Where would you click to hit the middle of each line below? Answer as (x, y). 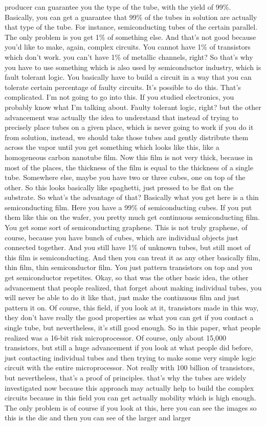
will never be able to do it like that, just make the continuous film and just (122, 297)
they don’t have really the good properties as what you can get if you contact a (129, 317)
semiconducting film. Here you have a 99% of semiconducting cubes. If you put (128, 207)
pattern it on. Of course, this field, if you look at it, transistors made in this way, (132, 307)
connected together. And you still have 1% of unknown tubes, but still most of (128, 247)
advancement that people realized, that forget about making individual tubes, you (133, 287)
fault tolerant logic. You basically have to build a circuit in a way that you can (128, 77)
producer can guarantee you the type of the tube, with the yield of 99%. (118, 7)
